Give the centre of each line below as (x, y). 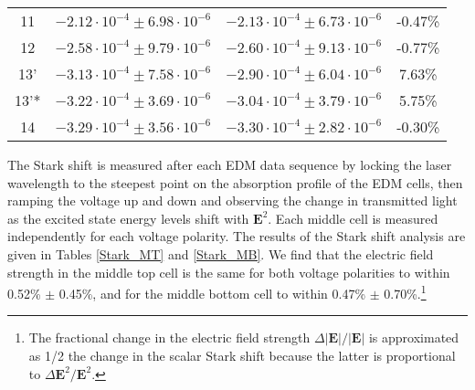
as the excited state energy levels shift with (128, 218)
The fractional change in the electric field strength (169, 337)
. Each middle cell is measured (353, 218)
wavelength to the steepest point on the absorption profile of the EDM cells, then (235, 182)
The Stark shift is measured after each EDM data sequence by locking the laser (230, 164)
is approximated (414, 337)
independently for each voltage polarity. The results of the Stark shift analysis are (237, 236)
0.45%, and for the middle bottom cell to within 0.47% (212, 293)
